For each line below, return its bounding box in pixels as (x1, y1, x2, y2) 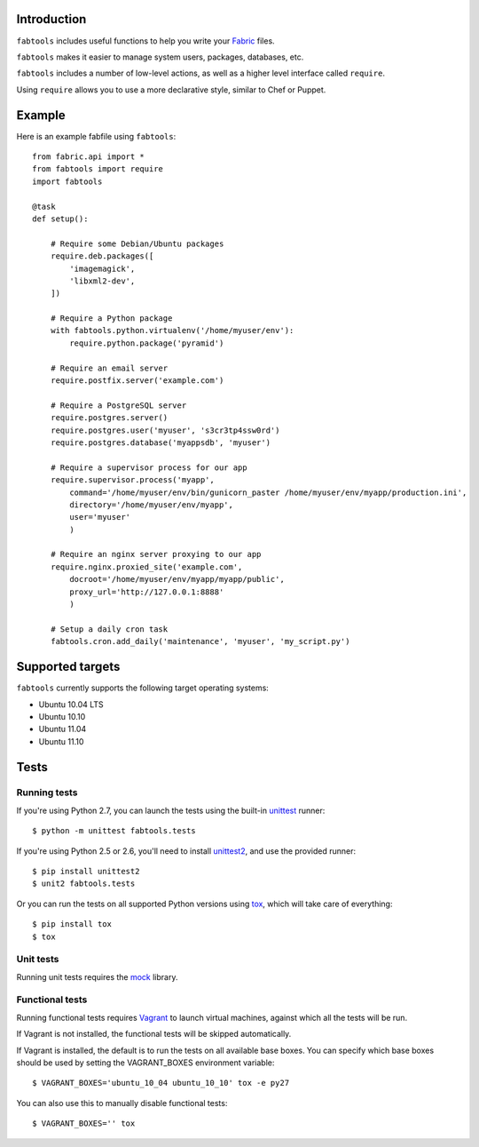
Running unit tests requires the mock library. (16, 971, 178, 982)
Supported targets (16, 659, 121, 674)
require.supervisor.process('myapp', (50, 475, 215, 485)
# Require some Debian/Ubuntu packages (50, 238, 224, 249)
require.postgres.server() (50, 413, 169, 423)
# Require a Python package (50, 314, 173, 323)
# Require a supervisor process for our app (50, 462, 247, 473)
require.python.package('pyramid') (69, 338, 224, 348)
